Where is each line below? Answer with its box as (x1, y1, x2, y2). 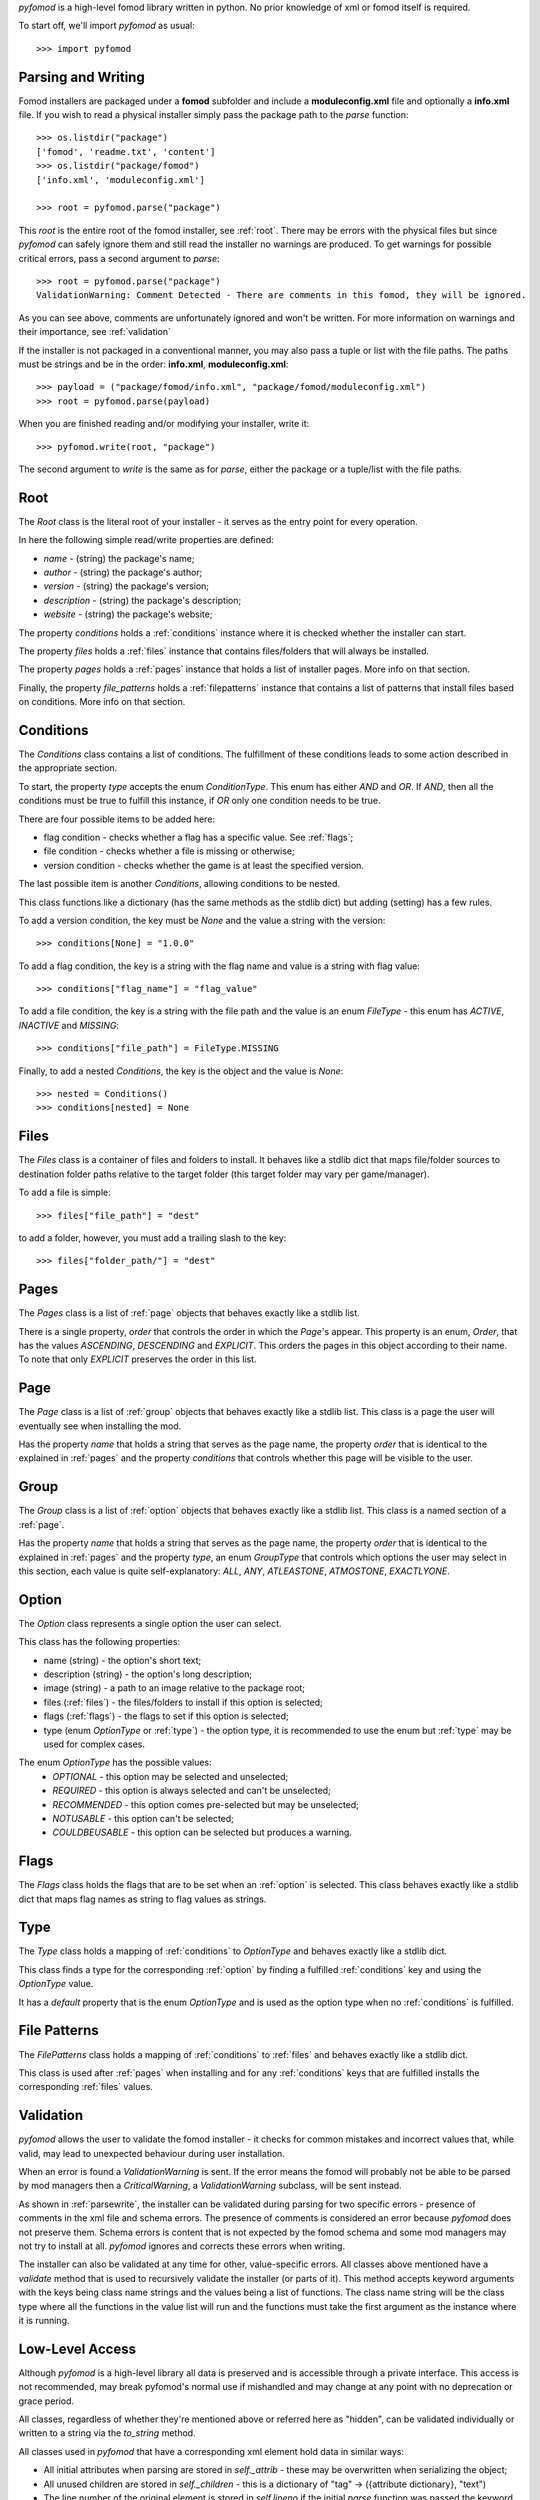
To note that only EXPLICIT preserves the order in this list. (18, 1353, 257, 1365)
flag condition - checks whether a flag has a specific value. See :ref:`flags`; (43, 831, 354, 843)
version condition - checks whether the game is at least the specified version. (43, 859, 365, 871)
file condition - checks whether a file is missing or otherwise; (43, 845, 295, 857)
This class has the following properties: (18, 1636, 180, 1648)
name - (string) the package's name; (43, 552, 195, 564)
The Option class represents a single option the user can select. (18, 1617, 282, 1629)
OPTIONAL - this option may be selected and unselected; (52, 1770, 289, 1782)
